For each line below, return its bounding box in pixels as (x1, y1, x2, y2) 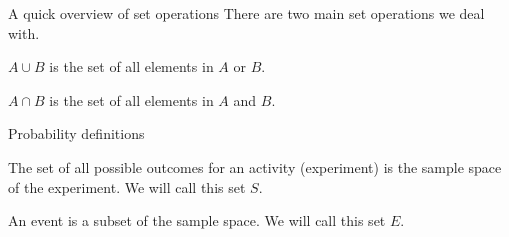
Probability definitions (8, 123, 145, 144)
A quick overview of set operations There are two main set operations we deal (8, 3, 485, 23)
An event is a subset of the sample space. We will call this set (8, 210, 386, 231)
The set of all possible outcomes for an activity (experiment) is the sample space (8, 156, 502, 177)
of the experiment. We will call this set (8, 176, 246, 197)
